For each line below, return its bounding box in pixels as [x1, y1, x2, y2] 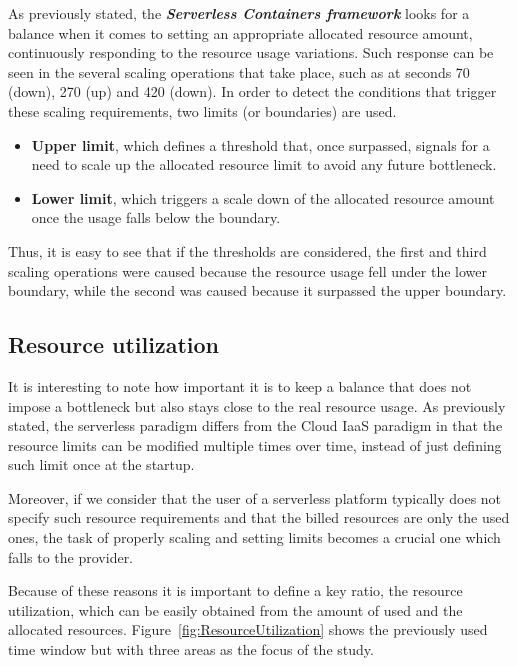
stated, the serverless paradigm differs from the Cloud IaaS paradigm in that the [8, 415, 503, 436]
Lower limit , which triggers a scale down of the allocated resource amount [31, 187, 495, 208]
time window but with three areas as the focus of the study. [8, 639, 374, 660]
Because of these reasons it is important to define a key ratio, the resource [8, 580, 463, 601]
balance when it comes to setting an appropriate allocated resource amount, [8, 22, 473, 43]
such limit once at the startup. [8, 454, 195, 475]
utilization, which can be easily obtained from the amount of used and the [8, 599, 463, 620]
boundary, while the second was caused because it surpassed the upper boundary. [8, 280, 507, 301]
